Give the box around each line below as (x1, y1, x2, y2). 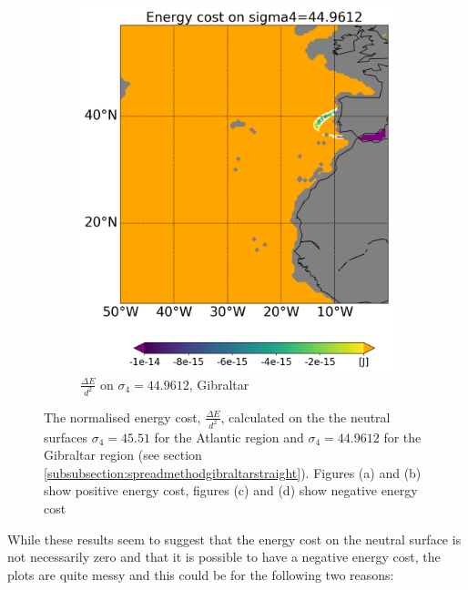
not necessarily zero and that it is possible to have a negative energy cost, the (7, 547, 441, 566)
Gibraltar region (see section (44, 445, 202, 464)
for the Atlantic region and (154, 427, 304, 446)
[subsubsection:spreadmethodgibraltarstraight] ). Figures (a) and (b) (44, 463, 422, 482)
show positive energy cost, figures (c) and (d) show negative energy (44, 481, 418, 500)
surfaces (44, 427, 88, 446)
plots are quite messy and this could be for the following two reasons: (7, 565, 394, 584)
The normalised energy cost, (44, 407, 201, 426)
